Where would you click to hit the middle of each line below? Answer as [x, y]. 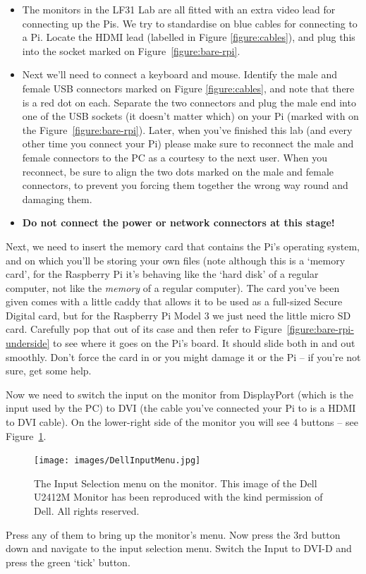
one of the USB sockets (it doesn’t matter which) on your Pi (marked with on [190, 116]
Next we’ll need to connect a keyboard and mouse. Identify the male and [179, 74]
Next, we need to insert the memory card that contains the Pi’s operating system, [183, 246]
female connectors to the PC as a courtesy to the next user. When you [175, 157]
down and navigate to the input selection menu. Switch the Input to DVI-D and [179, 548]
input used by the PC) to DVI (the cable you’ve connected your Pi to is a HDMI [181, 408]
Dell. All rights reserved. [87, 511]
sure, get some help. [49, 371]
